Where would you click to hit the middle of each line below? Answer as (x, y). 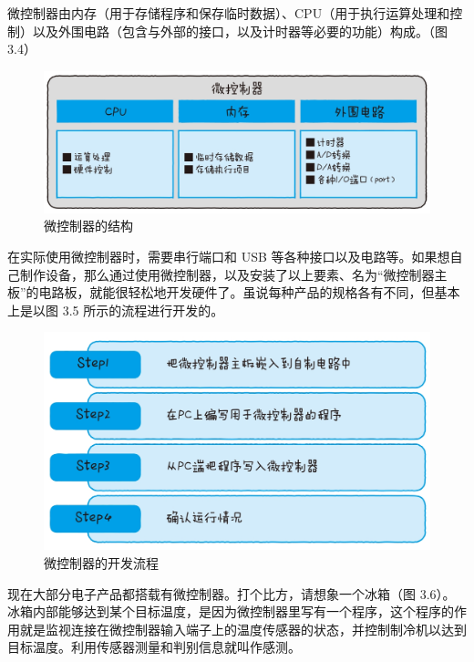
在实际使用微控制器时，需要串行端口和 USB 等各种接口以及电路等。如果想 (229, 257)
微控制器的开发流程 (101, 562)
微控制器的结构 (88, 226)
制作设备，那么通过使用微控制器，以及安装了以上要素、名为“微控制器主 (233, 274)
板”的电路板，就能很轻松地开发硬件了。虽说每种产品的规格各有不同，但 (221, 292)
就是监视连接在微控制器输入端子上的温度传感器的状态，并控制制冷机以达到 (243, 629)
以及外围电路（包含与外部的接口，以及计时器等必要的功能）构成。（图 (240, 31)
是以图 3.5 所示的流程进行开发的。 (122, 310)
